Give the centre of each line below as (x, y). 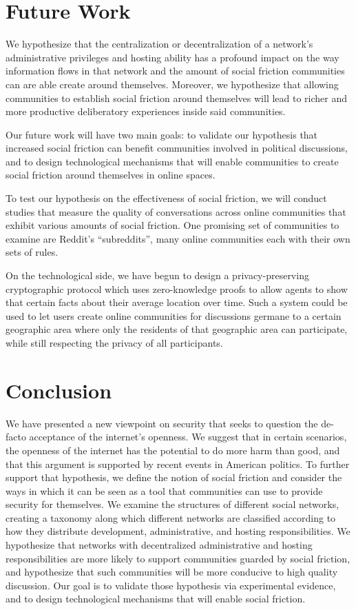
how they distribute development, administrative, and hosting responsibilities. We (178, 531)
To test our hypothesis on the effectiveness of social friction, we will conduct (166, 198)
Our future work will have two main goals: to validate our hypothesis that (162, 134)
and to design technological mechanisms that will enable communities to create (172, 161)
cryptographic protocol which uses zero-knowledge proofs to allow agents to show (177, 288)
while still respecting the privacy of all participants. (114, 343)
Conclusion (59, 390)
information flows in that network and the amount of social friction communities (175, 71)
